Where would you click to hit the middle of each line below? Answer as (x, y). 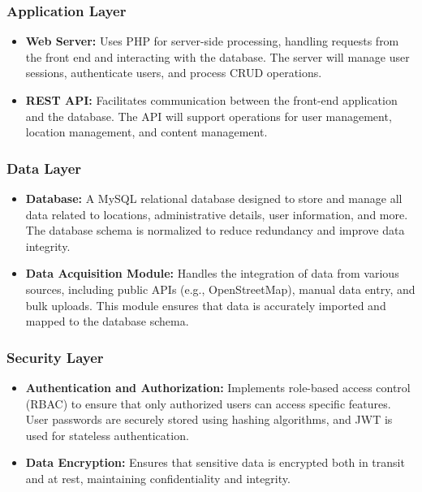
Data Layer (44, 168)
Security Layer (55, 357)
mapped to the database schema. (107, 321)
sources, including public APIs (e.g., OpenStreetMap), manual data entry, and (220, 289)
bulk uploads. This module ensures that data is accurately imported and (206, 305)
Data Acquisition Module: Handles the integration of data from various (212, 273)
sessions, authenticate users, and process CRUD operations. (174, 73)
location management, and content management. (146, 132)
